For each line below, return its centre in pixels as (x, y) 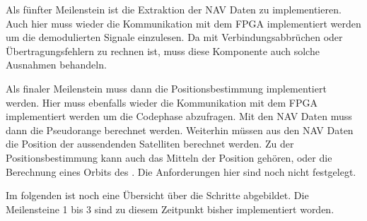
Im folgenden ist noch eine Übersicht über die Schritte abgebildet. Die (157, 195)
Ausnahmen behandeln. (56, 65)
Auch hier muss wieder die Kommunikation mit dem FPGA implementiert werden (183, 23)
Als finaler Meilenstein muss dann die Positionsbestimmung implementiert (166, 88)
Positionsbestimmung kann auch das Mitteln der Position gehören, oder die (169, 157)
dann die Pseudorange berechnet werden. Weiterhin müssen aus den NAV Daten (180, 130)
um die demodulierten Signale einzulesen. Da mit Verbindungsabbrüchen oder (174, 37)
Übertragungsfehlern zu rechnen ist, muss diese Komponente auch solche (163, 50)
